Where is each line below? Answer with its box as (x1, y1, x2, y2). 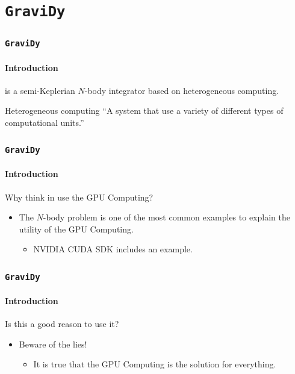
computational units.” (5, 116, 84, 128)
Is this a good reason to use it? (5, 317, 119, 330)
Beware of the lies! (19, 337, 87, 350)
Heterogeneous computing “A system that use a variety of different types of (5, 104, 284, 117)
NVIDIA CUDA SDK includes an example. (33, 243, 193, 255)
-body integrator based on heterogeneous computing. (84, 84, 279, 96)
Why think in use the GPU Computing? (5, 190, 154, 203)
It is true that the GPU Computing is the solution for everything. (33, 358, 276, 370)
